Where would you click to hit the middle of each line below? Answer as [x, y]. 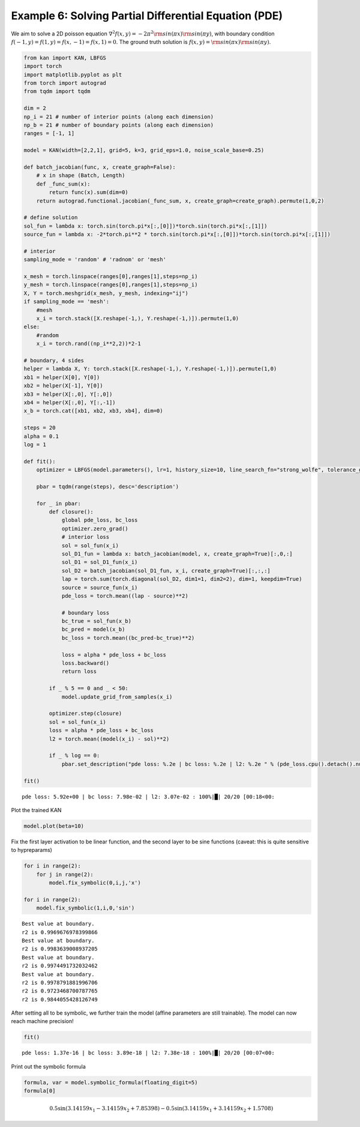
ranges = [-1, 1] [49, 133]
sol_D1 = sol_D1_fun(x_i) [100, 562]
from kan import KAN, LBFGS [65, 58]
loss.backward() [85, 663]
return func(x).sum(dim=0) [88, 193]
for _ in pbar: [58, 503]
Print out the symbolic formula [49, 1066]
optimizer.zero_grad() [95, 528]
